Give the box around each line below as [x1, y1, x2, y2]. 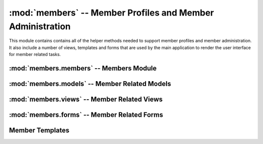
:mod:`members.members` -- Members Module [9, 64, 157, 72]
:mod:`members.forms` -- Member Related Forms [9, 110, 163, 119]
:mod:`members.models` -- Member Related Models [9, 79, 171, 88]
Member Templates [9, 126, 70, 134]
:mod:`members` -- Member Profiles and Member [9, 7, 214, 18]
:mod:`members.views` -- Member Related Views [9, 95, 163, 103]
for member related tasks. [9, 52, 61, 57]
